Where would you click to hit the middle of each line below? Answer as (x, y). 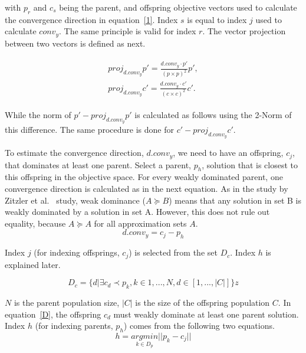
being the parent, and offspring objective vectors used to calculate (178, 7)
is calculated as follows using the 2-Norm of (213, 114)
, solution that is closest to (250, 164)
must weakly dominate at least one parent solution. (206, 314)
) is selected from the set (173, 252)
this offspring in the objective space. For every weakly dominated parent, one (144, 177)
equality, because (35, 223)
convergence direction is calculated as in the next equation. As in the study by (147, 188)
